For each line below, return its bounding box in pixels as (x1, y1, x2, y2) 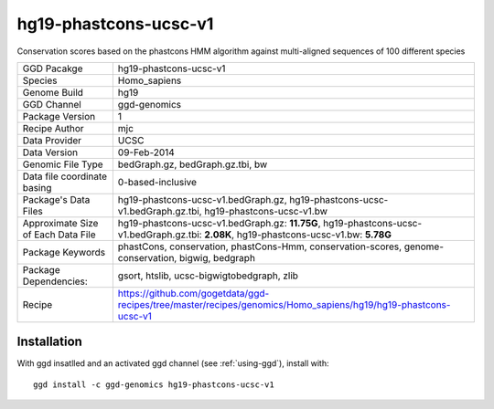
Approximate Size (22, 216, 99, 229)
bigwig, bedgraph (178, 251, 256, 264)
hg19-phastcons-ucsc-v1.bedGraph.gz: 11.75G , (117, 216, 321, 229)
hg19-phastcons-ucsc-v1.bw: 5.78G (236, 228, 392, 241)
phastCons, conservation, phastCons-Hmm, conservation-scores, (117, 240, 403, 253)
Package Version (22, 110, 96, 122)
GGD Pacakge (22, 62, 83, 75)
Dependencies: (22, 275, 89, 288)
